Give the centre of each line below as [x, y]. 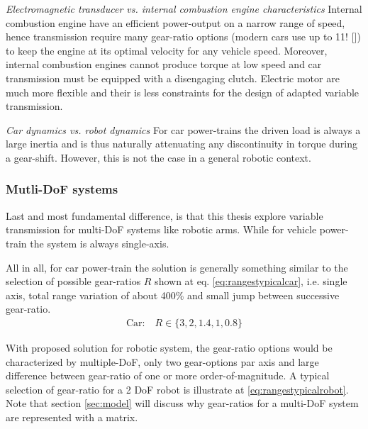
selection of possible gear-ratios [73, 281]
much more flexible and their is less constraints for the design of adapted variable [183, 92]
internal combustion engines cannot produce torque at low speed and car [164, 64]
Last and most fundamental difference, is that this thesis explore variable [165, 215]
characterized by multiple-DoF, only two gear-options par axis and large [162, 361]
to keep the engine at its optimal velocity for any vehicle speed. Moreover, [167, 50]
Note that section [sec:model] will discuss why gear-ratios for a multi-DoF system [182, 403]
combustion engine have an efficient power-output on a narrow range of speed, [175, 22]
